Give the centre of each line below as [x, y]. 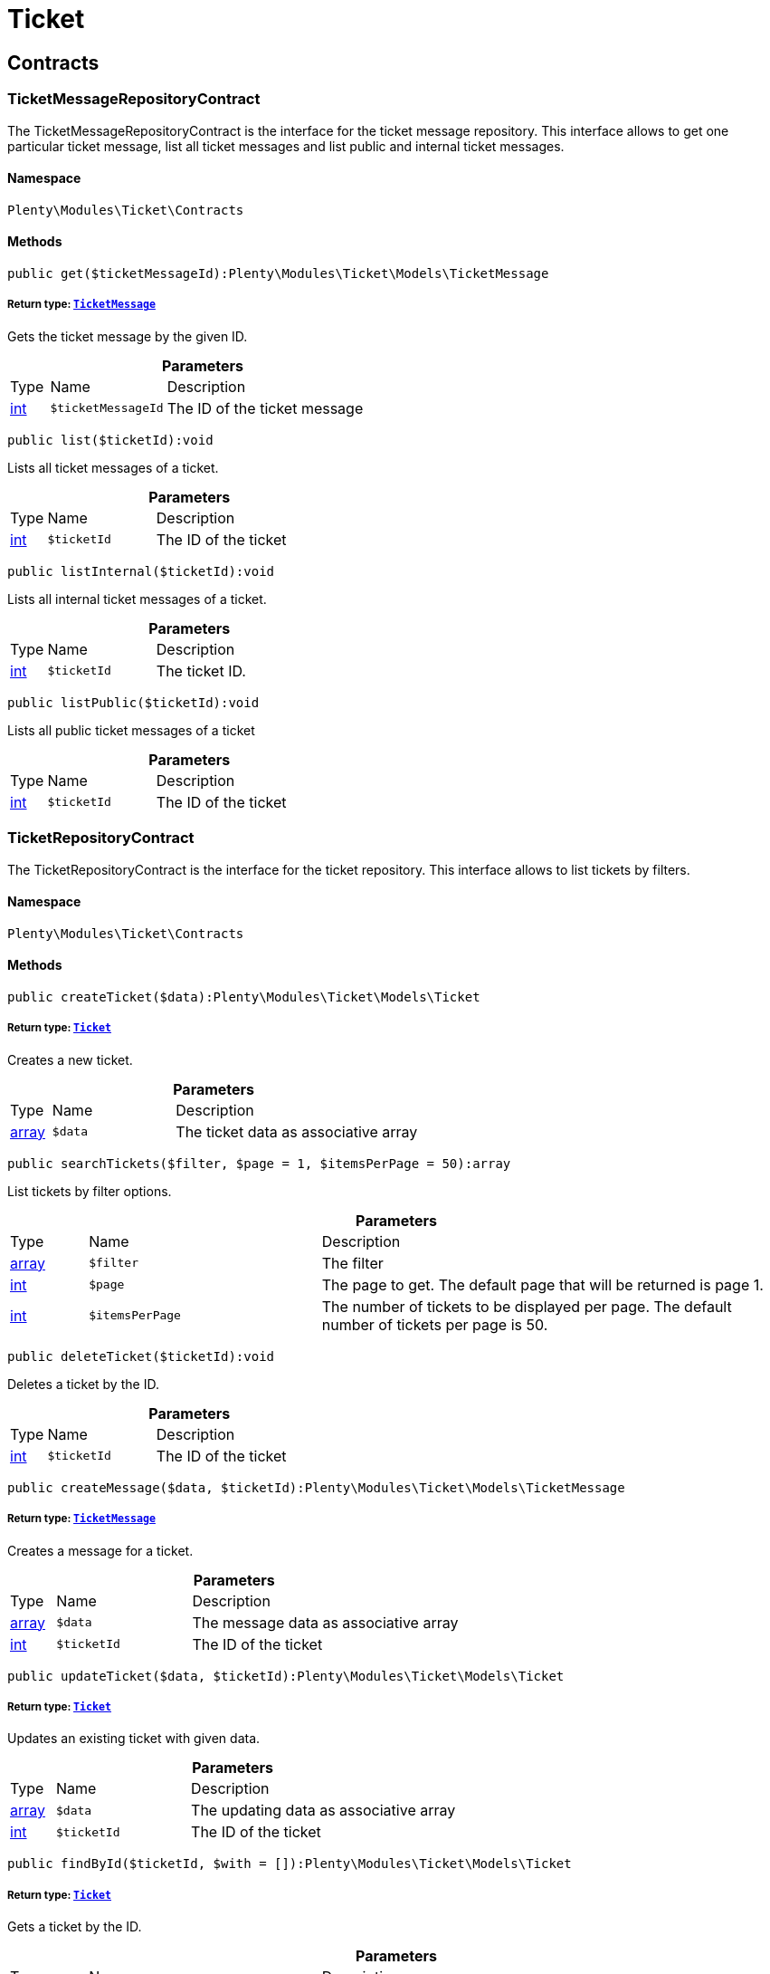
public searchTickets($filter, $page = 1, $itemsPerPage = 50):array [259, 1163]
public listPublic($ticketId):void [133, 702]
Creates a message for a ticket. [100, 1550]
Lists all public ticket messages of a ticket [131, 730]
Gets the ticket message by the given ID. [128, 336]
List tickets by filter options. [90, 1191]
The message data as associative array [325, 1622]
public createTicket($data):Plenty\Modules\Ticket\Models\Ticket [244, 997]
